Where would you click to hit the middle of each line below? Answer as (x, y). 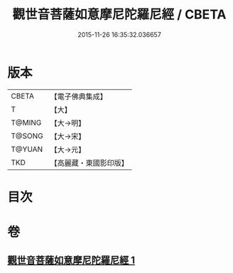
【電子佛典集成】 (79, 96)
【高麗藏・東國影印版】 (90, 162)
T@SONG (27, 135)
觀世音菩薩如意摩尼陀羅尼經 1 (71, 261)
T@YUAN (27, 149)
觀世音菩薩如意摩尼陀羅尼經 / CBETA (119, 15)
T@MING (26, 123)
